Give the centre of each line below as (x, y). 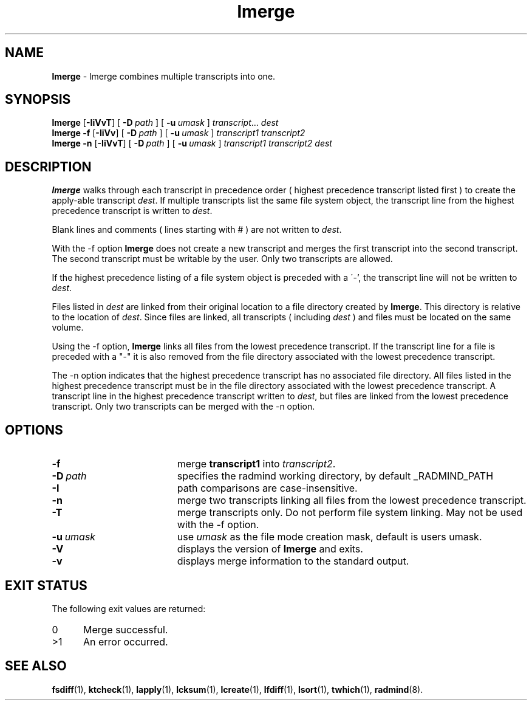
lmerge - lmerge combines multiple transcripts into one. (164, 76)
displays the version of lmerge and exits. (270, 549)
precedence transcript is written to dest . (132, 211)
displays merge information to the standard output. (293, 561)
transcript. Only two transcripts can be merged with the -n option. (183, 407)
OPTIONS (34, 430)
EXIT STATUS (46, 585)
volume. (68, 328)
